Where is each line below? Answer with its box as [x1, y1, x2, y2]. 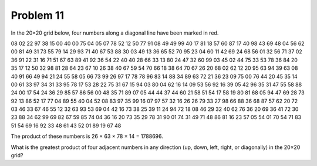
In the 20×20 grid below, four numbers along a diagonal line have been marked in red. [11, 29, 219, 36]
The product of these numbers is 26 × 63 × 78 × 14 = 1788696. [11, 133, 164, 140]
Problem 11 [11, 9, 65, 22]
